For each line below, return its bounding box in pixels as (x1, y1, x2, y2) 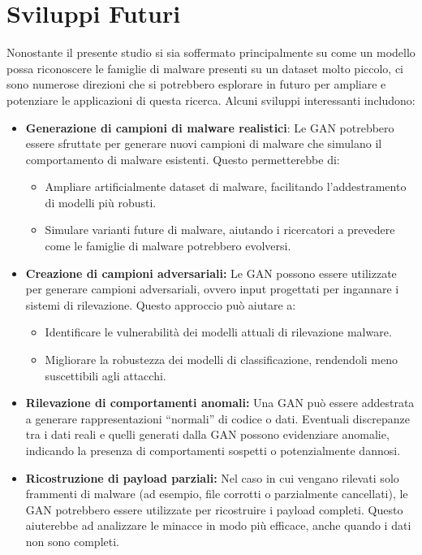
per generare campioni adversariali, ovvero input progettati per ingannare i (25, 280, 399, 297)
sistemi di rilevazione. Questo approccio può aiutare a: (25, 296, 296, 313)
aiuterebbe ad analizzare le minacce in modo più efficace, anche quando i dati (25, 517, 411, 534)
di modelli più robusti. (45, 193, 157, 210)
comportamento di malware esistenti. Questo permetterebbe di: (25, 150, 340, 167)
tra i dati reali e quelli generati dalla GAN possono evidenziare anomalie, (25, 426, 390, 443)
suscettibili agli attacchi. (45, 366, 166, 384)
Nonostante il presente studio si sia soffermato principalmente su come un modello (6, 44, 416, 61)
